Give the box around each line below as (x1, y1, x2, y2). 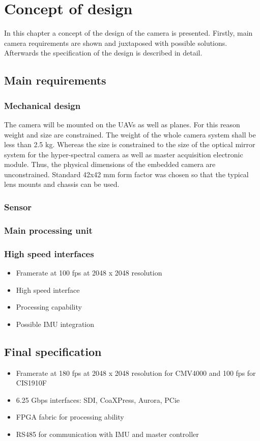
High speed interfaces (4, 247, 94, 260)
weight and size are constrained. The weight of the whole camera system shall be (4, 129, 256, 140)
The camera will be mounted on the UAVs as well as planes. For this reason (4, 119, 240, 129)
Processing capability (16, 301, 82, 312)
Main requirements (4, 72, 106, 88)
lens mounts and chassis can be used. (4, 179, 120, 189)
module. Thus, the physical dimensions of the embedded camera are (4, 159, 216, 170)
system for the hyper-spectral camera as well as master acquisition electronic (4, 149, 243, 159)
